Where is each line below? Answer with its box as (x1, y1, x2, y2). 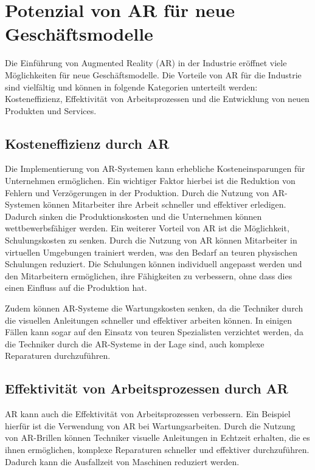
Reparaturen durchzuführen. (5, 349, 111, 362)
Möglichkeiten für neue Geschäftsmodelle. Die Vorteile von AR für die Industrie (5, 68, 302, 81)
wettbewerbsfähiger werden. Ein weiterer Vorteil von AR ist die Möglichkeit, (5, 222, 289, 234)
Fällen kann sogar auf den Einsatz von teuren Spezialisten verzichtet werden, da (5, 325, 303, 338)
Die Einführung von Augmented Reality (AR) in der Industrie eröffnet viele (5, 56, 287, 69)
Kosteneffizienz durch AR (5, 134, 170, 152)
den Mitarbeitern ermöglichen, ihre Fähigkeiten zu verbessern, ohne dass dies (5, 269, 292, 282)
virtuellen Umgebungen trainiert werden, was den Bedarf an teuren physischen (5, 245, 297, 258)
